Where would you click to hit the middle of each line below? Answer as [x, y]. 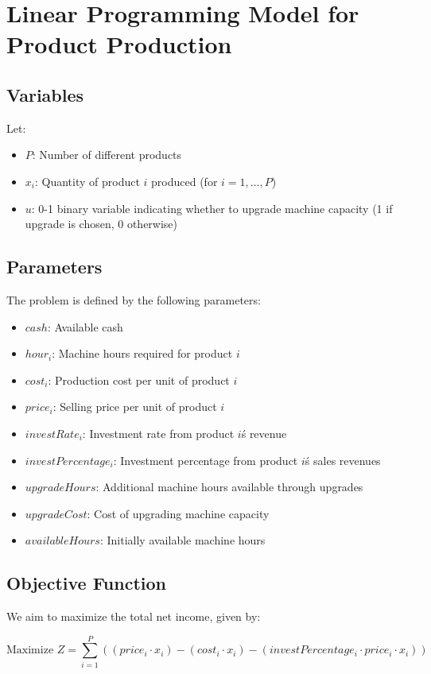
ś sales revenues [343, 460]
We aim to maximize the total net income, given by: [134, 616]
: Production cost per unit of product [139, 380]
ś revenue [264, 433]
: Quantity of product [87, 181]
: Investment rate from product [158, 433]
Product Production [119, 44]
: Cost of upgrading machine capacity [178, 513]
